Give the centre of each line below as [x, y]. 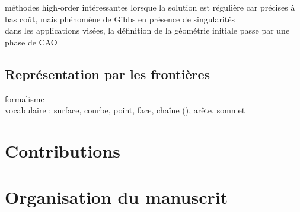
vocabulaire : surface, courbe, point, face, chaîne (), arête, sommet [125, 110]
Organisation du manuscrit [117, 197]
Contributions [63, 150]
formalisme [25, 98]
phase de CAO [31, 42]
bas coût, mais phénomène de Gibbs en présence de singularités [120, 19]
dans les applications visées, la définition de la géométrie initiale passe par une [147, 30]
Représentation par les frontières [108, 74]
